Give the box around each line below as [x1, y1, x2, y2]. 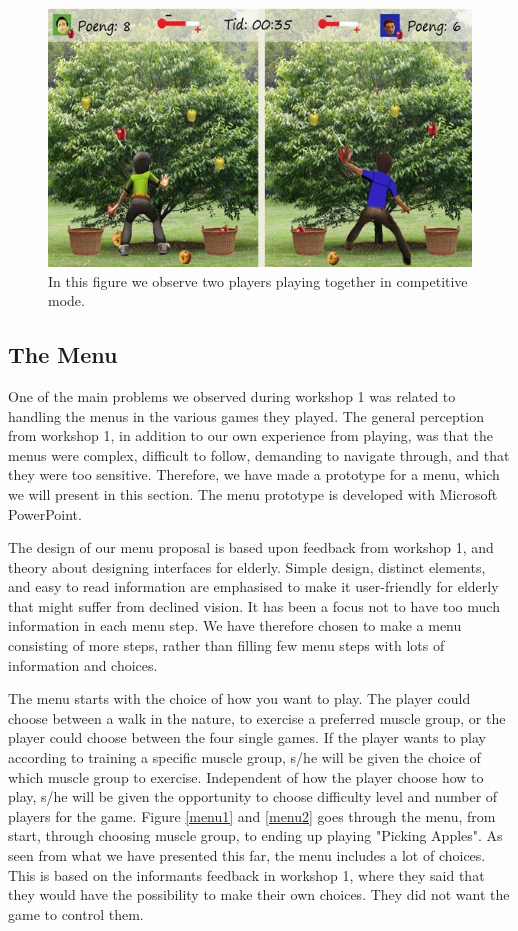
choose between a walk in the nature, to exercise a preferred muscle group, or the [8, 707, 506, 728]
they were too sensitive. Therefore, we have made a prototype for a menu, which [8, 464, 500, 485]
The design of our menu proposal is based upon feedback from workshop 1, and [8, 537, 494, 558]
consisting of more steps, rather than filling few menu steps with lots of [8, 635, 445, 656]
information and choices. [8, 654, 158, 675]
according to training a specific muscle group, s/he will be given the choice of [8, 747, 481, 768]
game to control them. [8, 903, 144, 924]
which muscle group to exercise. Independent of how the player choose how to [8, 766, 484, 787]
